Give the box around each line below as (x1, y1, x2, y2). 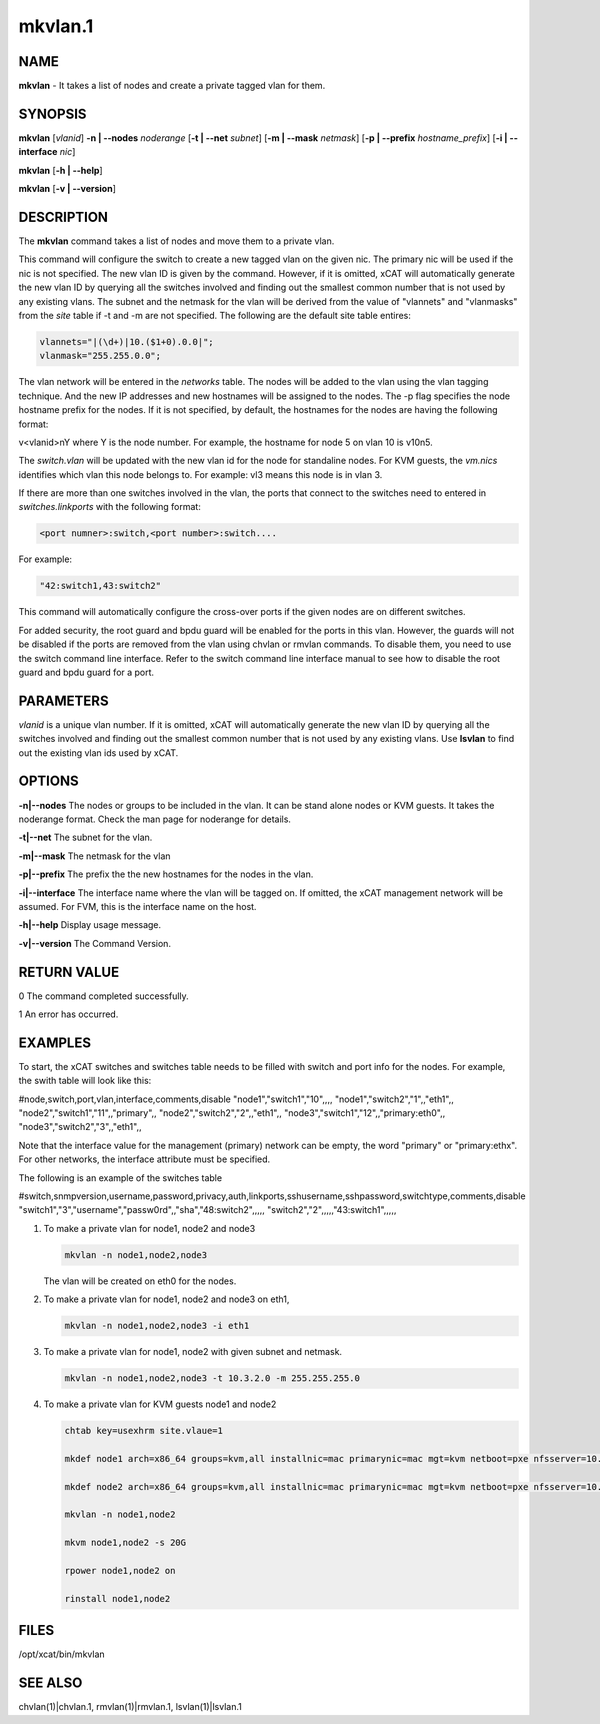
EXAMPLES (18, 1034, 92, 1051)
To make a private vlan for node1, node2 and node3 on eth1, (43, 1293, 290, 1305)
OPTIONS (18, 773, 79, 790)
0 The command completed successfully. (18, 990, 189, 1002)
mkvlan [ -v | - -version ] (18, 183, 117, 195)
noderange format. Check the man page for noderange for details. (18, 813, 292, 825)
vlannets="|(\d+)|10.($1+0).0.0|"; (39, 336, 214, 347)
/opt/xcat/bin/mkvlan (18, 1648, 105, 1660)
